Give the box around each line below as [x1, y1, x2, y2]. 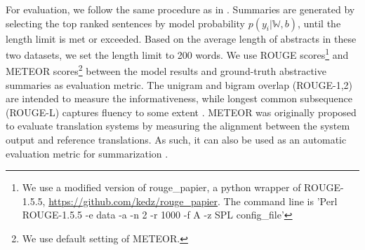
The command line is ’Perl [223, 193, 338, 208]
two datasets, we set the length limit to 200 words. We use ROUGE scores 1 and [6, 46, 349, 62]
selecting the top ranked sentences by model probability [6, 15, 245, 30]
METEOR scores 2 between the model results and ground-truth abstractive [6, 62, 326, 78]
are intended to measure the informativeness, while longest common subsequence [6, 91, 353, 106]
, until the [298, 15, 341, 30]
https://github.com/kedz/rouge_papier [48, 193, 218, 208]
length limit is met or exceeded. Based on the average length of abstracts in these [6, 31, 357, 46]
